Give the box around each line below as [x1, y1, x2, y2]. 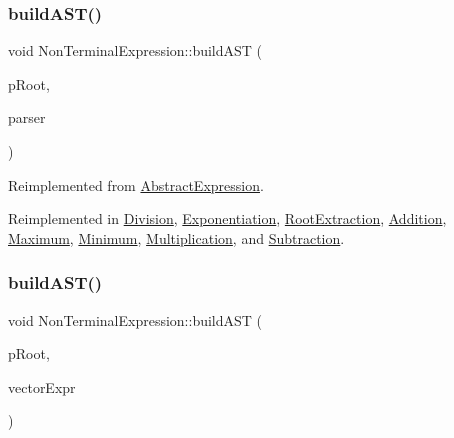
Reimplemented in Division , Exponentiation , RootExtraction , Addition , [8, 208, 447, 229]
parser [8, 107, 46, 128]
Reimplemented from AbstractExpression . [8, 174, 264, 195]
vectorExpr [8, 376, 76, 397]
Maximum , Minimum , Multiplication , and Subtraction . [8, 227, 345, 248]
